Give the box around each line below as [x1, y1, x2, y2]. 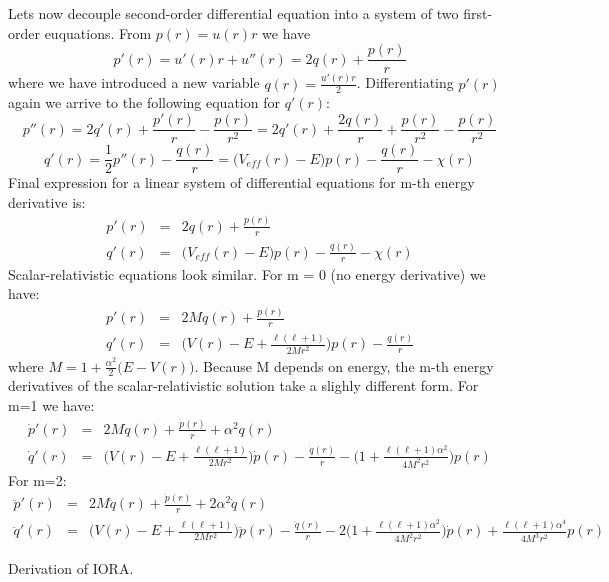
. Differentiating [356, 72, 454, 93]
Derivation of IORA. [8, 558, 134, 579]
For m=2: [8, 469, 67, 490]
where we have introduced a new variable [8, 72, 260, 93]
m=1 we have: [8, 394, 95, 415]
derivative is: [8, 191, 86, 212]
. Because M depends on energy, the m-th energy [194, 355, 494, 376]
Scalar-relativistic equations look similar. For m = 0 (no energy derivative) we [8, 263, 486, 284]
